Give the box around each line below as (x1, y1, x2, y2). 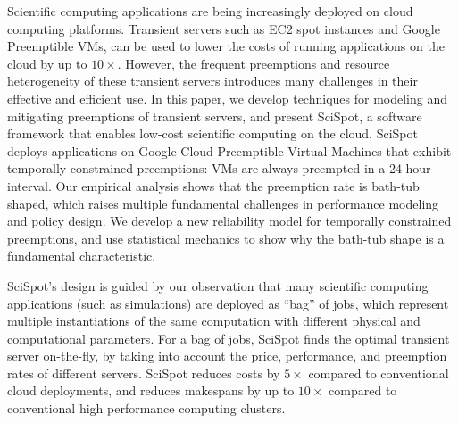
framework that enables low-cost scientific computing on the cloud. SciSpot (7, 124, 418, 143)
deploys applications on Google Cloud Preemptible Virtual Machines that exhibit (7, 141, 452, 160)
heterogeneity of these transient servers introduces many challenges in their (7, 71, 418, 90)
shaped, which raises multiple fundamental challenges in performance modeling (7, 194, 439, 212)
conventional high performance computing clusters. (7, 399, 286, 418)
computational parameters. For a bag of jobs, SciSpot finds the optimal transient (7, 328, 450, 347)
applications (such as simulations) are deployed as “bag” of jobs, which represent (7, 294, 449, 312)
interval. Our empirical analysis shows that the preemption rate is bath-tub (7, 176, 420, 195)
